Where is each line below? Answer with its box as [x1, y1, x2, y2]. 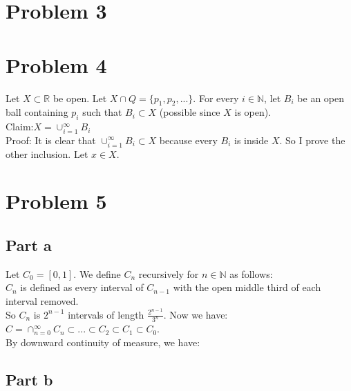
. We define [73, 266, 121, 281]
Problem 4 [6, 50, 107, 79]
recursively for [138, 266, 199, 281]
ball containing [6, 105, 68, 119]
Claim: [6, 119, 34, 134]
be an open [297, 90, 345, 105]
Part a [6, 234, 52, 255]
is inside [234, 132, 269, 147]
